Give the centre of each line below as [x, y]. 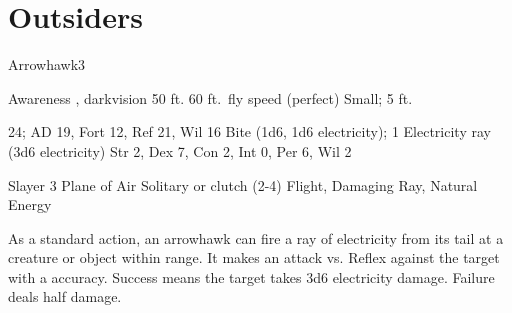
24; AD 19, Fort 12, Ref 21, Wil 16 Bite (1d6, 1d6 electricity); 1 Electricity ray [249, 131]
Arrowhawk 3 [47, 64]
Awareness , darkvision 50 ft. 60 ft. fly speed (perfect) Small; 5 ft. [210, 97]
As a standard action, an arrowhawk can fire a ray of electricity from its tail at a [256, 237]
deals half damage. [65, 296]
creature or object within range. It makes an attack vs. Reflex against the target [254, 257]
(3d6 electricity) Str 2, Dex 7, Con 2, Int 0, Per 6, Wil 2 [180, 150]
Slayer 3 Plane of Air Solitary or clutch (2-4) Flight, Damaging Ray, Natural [243, 184]
